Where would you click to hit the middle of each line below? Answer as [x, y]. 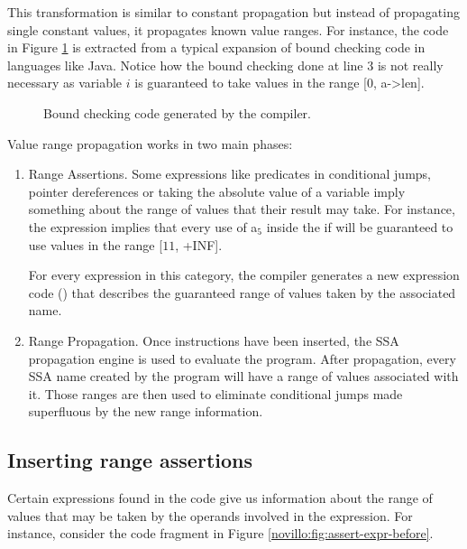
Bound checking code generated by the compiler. [177, 112]
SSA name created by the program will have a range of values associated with [243, 376]
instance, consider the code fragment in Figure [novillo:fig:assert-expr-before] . [220, 533]
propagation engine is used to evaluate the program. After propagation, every [242, 358]
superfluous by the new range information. [146, 411]
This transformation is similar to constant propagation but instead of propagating [233, 12]
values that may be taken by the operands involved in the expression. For [210, 515]
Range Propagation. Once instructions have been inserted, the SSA [214, 340]
